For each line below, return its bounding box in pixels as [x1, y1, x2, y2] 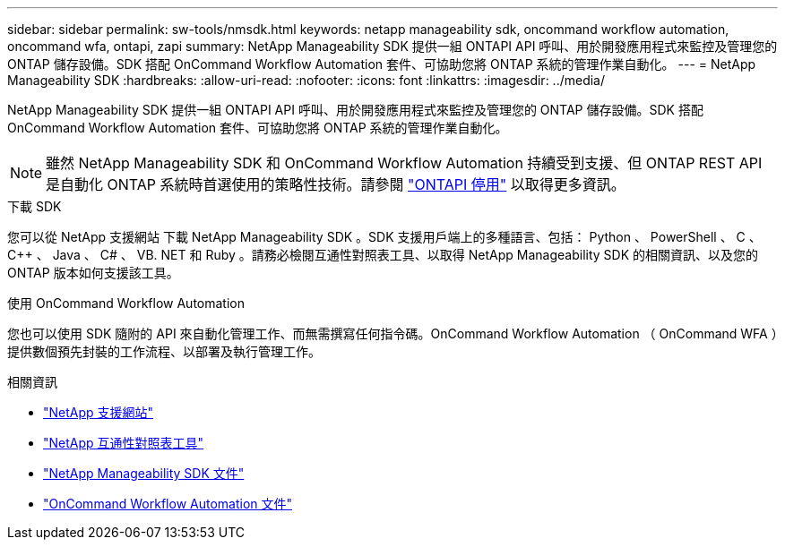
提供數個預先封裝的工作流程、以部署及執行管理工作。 [7, 344, 321, 359]
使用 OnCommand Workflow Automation [7, 295, 246, 311]
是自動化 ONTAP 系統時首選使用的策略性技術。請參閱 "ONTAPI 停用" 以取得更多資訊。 [46, 175, 625, 193]
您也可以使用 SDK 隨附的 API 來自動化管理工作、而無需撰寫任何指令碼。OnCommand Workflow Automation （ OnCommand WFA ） [7, 326, 778, 341]
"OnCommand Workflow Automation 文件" [43, 496, 293, 511]
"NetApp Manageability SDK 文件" [43, 466, 245, 481]
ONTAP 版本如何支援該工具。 [7, 265, 179, 280]
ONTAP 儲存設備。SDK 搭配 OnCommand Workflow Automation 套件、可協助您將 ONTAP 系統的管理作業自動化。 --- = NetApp [7, 56, 756, 72]
